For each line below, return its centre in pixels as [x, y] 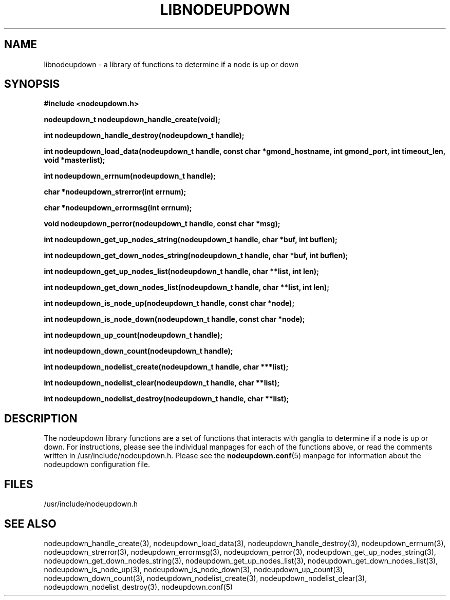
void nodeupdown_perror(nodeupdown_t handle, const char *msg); [162, 224]
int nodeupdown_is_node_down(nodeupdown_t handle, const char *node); [174, 319]
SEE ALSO [30, 524]
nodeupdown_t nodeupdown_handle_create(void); [132, 120]
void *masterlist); [74, 160]
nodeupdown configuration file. [97, 464]
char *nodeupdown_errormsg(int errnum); [118, 208]
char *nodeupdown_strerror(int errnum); [115, 192]
